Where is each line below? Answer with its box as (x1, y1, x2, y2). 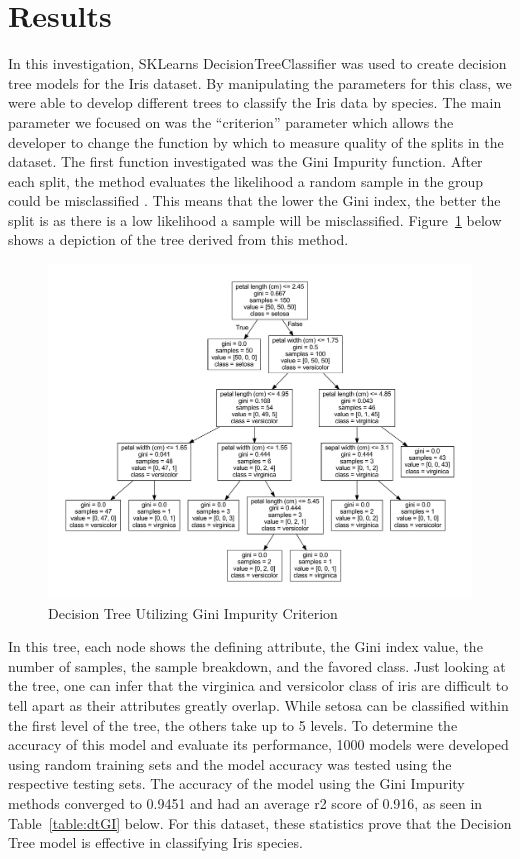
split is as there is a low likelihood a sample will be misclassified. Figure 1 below (8, 209, 502, 230)
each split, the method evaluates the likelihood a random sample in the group (8, 170, 484, 191)
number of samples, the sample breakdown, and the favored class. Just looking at (8, 655, 506, 676)
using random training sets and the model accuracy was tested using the (8, 753, 452, 774)
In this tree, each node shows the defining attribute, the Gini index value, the (8, 636, 483, 657)
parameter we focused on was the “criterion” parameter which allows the (8, 111, 454, 132)
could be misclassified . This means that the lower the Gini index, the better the (8, 190, 501, 211)
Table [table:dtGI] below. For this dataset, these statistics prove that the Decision (8, 812, 512, 833)
